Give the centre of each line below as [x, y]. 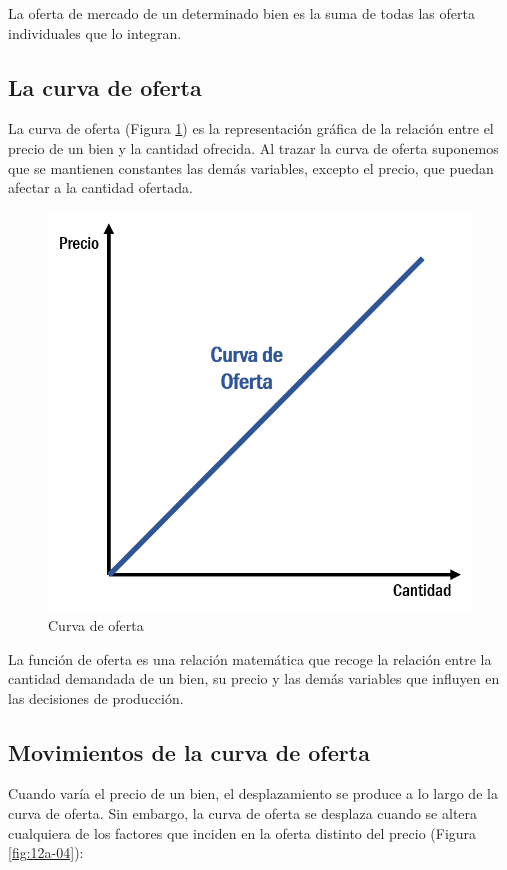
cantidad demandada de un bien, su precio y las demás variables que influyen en [254, 678]
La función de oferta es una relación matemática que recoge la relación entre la [250, 658]
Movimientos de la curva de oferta [189, 751]
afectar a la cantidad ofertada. [100, 187]
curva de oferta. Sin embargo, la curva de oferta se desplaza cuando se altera [243, 813]
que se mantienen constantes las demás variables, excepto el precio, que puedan [251, 167]
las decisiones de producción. [96, 697]
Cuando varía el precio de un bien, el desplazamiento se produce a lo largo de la [253, 793]
